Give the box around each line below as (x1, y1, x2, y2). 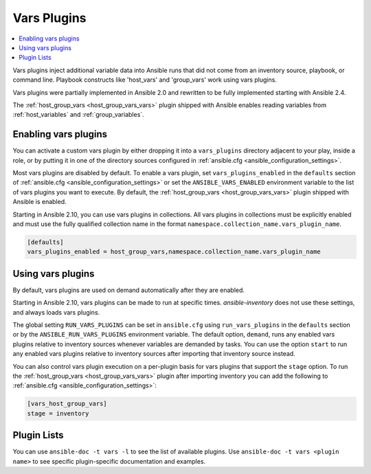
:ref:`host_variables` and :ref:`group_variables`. (12, 111, 144, 119)
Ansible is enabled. (12, 198, 67, 206)
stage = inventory (27, 409, 89, 417)
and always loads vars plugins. (12, 308, 100, 316)
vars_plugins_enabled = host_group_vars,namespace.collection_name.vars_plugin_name (27, 248, 321, 256)
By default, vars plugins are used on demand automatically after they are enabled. (12, 286, 245, 294)
